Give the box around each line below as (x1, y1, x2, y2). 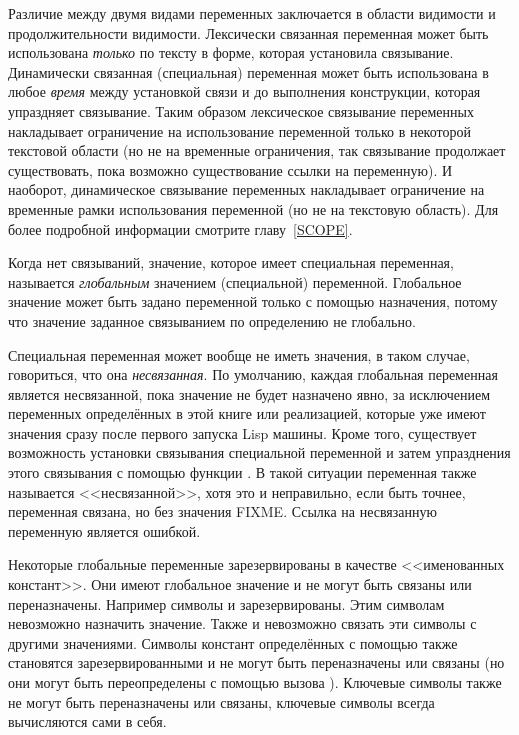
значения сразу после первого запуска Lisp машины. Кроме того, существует (8, 422, 477, 443)
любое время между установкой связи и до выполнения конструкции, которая (8, 81, 481, 102)
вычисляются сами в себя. (8, 711, 167, 732)
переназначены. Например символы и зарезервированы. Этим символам (8, 593, 445, 614)
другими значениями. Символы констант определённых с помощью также (8, 632, 458, 653)
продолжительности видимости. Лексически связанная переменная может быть (8, 22, 489, 43)
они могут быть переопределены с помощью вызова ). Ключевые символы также (8, 672, 502, 692)
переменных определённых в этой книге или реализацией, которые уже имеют (8, 403, 486, 424)
